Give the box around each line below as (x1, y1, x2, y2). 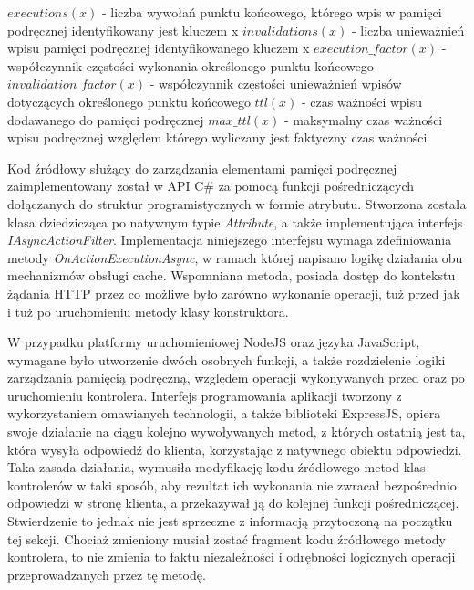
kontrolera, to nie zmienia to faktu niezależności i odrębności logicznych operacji (7, 547, 456, 566)
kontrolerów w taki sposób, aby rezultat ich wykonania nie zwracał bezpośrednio (7, 475, 457, 494)
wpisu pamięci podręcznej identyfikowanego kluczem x (7, 38, 310, 58)
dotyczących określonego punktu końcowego (7, 91, 251, 111)
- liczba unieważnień (351, 20, 465, 39)
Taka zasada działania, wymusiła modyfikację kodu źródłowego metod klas (7, 458, 426, 477)
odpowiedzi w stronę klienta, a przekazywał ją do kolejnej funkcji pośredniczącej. (7, 493, 459, 512)
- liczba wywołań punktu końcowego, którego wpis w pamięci (101, 3, 442, 21)
